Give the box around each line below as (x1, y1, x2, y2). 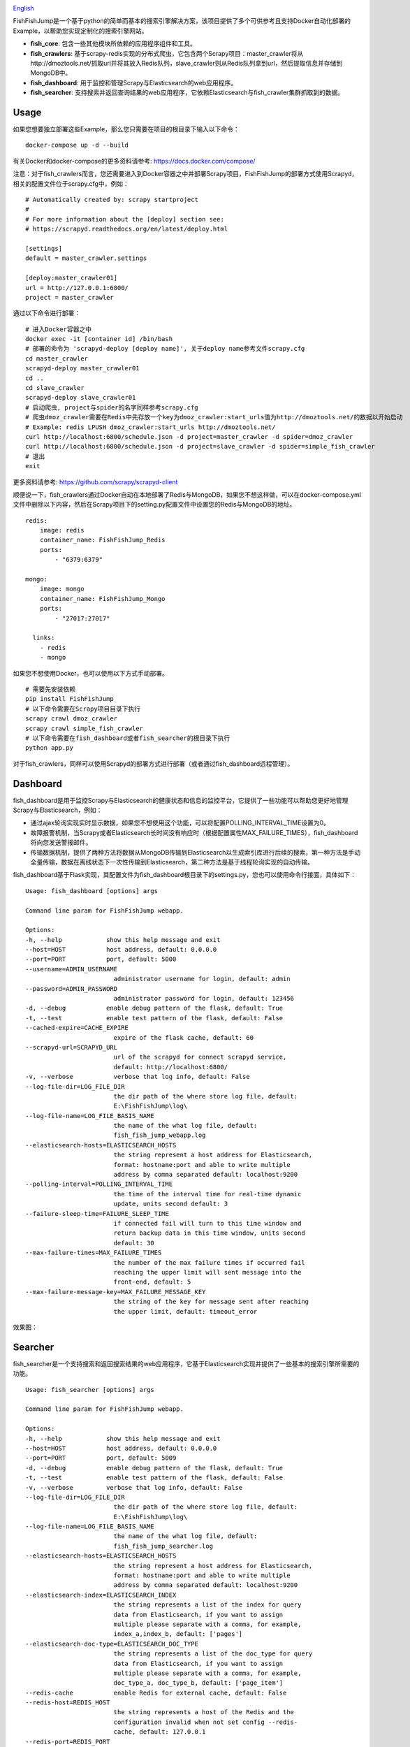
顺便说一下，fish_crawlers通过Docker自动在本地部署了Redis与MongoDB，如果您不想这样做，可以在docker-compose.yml (13, 490, 361, 499)
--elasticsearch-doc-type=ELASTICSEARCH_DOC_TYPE (25, 1639, 199, 1648)
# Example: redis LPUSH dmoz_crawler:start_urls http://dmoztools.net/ (25, 423, 276, 431)
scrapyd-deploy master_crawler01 (25, 364, 140, 372)
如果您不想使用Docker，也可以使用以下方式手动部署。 (13, 669, 169, 677)
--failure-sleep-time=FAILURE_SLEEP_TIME (25, 1210, 169, 1217)
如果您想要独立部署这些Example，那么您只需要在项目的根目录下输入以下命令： (13, 125, 240, 133)
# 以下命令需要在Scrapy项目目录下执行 (25, 704, 141, 713)
